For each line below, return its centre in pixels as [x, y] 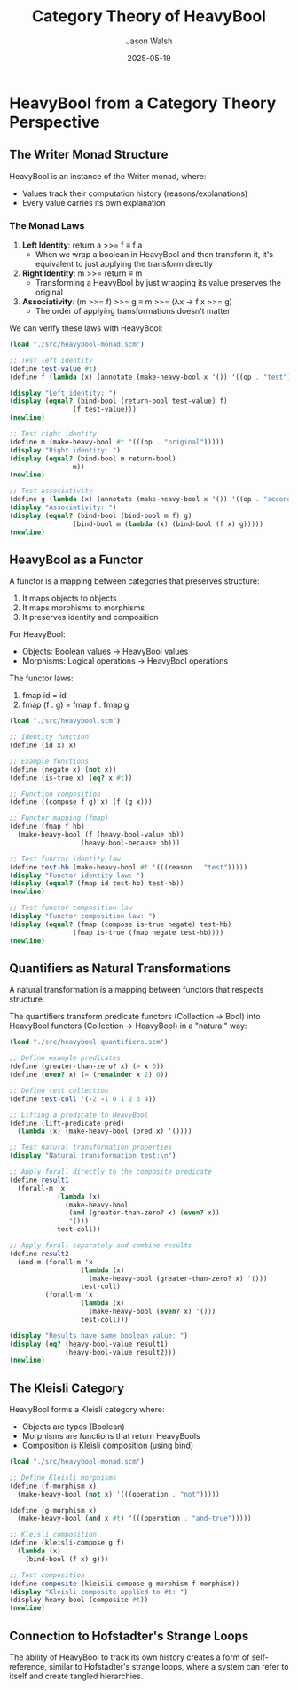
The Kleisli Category [67, 1388]
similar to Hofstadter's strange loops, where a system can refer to [169, 1667]
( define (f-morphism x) [53, 1486]
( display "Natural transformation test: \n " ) [93, 1156]
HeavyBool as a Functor [76, 559]
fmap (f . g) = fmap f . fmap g [75, 705]
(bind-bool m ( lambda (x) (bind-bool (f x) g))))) [168, 524]
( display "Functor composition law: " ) [83, 916]
